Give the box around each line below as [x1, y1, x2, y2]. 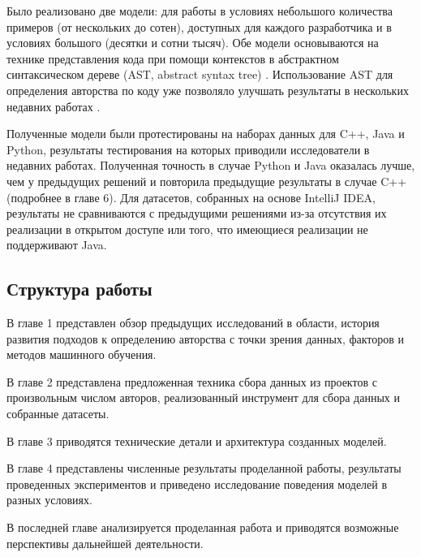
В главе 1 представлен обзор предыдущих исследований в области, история [6, 314, 380, 331]
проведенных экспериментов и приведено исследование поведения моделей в [6, 475, 388, 492]
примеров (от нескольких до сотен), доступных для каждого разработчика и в [6, 18, 392, 35]
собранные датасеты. [6, 405, 110, 422]
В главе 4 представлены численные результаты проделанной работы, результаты [6, 460, 402, 477]
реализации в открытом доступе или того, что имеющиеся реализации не [6, 220, 368, 237]
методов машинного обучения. [6, 346, 157, 363]
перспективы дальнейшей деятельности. [6, 534, 204, 551]
